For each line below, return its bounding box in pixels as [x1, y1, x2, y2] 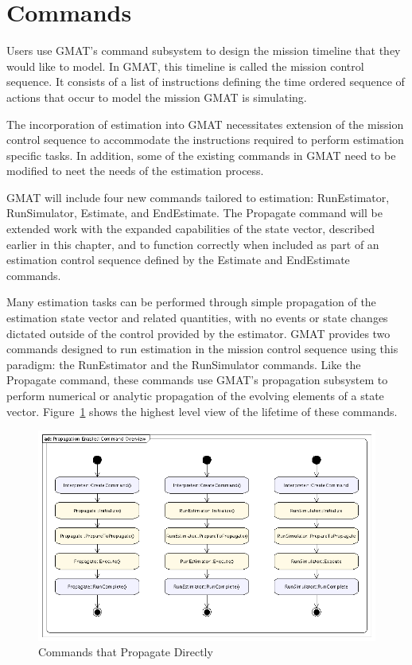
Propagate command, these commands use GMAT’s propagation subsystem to [6, 371, 388, 388]
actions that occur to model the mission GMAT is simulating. [6, 88, 307, 105]
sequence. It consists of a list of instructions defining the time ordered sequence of [6, 73, 405, 90]
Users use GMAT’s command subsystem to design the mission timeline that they [6, 42, 401, 59]
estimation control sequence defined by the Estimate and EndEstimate [6, 251, 350, 268]
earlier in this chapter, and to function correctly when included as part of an [6, 235, 379, 252]
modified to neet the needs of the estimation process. [6, 162, 264, 179]
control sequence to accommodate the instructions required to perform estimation [6, 131, 404, 148]
